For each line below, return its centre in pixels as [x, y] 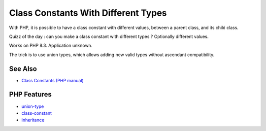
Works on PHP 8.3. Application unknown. [51, 46]
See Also [23, 69]
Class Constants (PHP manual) [52, 80]
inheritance [33, 120]
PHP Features [30, 94]
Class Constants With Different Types [88, 13]
